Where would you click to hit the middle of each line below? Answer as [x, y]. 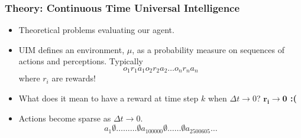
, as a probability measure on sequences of [208, 49]
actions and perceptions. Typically [81, 61]
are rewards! [74, 78]
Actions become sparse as [65, 118]
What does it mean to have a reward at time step [109, 98]
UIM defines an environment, [72, 49]
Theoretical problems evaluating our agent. [96, 30]
